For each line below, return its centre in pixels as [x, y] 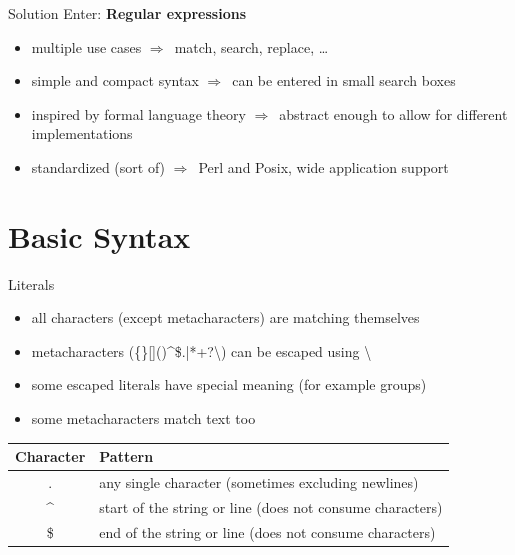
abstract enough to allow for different [393, 113]
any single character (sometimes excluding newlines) [259, 482]
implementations [82, 133]
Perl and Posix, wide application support [323, 166]
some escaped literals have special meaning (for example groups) [229, 384]
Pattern [126, 456]
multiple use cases [86, 46]
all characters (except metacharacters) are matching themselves [225, 317]
